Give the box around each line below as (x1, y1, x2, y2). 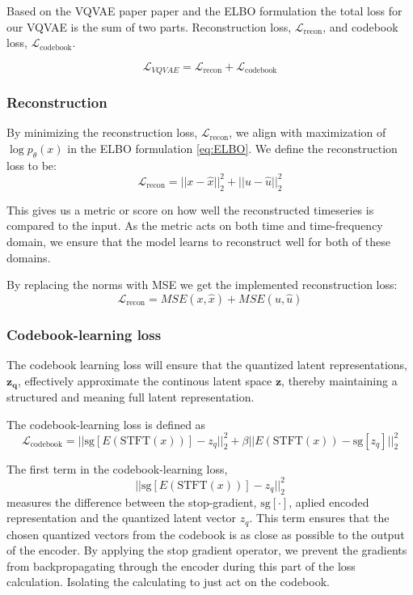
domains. (6, 249, 51, 266)
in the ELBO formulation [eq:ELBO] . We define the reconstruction (67, 140, 398, 157)
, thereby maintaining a (281, 372, 398, 389)
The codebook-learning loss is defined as (6, 415, 206, 432)
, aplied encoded (289, 493, 369, 510)
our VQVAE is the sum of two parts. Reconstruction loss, (6, 18, 292, 35)
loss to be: (6, 156, 57, 173)
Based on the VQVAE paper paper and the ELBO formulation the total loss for (6, 2, 402, 19)
